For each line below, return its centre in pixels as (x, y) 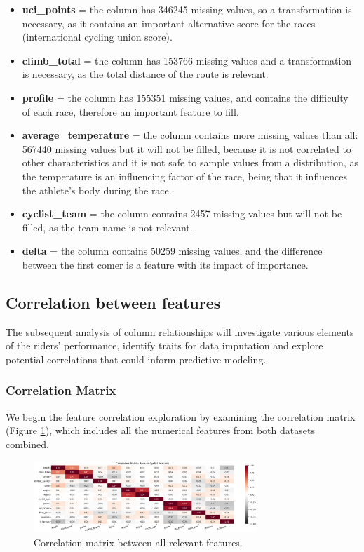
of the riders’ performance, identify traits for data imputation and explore (164, 345)
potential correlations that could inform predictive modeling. (136, 359)
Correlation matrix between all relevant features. (138, 542)
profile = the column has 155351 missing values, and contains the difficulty (185, 97)
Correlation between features (113, 302)
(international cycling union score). (97, 37)
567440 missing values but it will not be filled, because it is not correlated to (187, 148)
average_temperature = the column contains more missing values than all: (190, 135)
